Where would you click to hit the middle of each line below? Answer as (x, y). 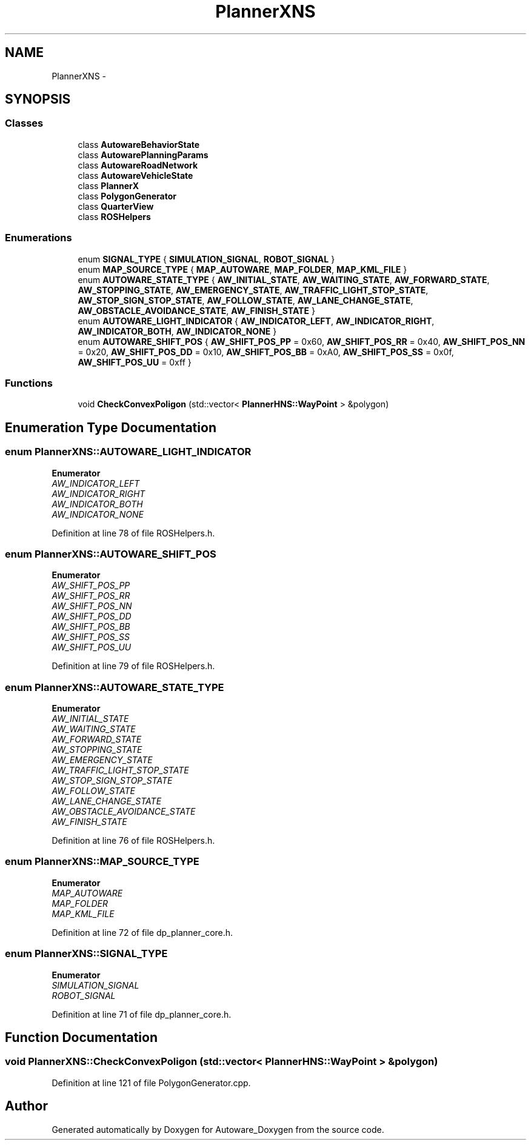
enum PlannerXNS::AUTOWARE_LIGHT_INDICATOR (128, 452)
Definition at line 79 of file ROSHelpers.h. (133, 666)
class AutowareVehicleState (135, 175)
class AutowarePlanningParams (143, 155)
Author (26, 1106)
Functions (29, 383)
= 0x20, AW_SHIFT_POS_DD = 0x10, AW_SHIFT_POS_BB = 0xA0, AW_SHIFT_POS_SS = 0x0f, (266, 352)
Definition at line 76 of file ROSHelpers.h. (133, 841)
